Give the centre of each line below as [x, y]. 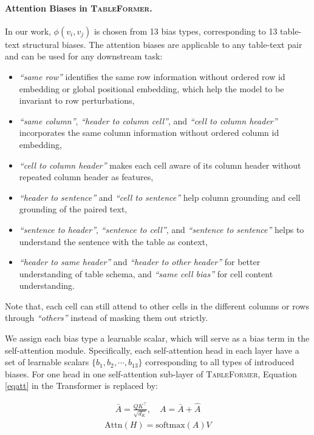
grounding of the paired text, [73, 209]
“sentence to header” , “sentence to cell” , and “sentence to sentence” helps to [162, 229]
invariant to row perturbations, [77, 100]
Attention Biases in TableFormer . [79, 8]
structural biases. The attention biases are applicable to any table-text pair [162, 44]
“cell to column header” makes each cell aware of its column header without [160, 165]
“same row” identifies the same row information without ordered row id [152, 76]
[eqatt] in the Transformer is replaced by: [81, 386]
